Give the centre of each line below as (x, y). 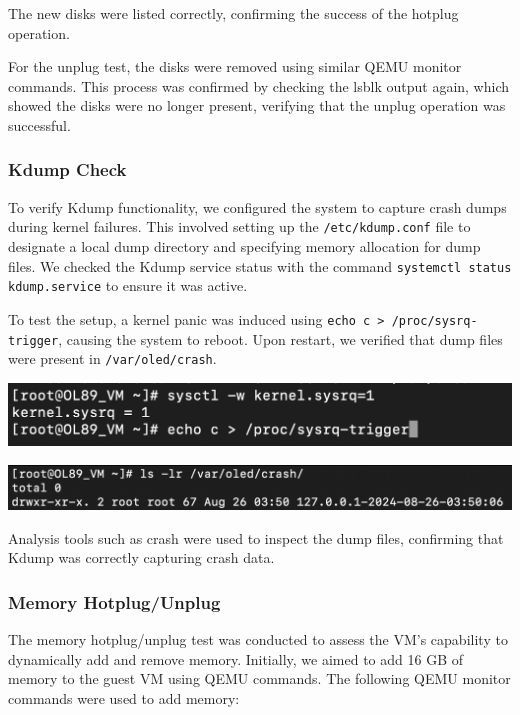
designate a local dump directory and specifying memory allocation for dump (244, 246)
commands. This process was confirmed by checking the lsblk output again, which (259, 85)
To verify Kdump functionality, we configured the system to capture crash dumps (257, 206)
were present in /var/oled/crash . (112, 358)
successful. (39, 124)
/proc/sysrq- (434, 320)
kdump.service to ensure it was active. (128, 285)
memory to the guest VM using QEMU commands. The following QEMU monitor (259, 678)
